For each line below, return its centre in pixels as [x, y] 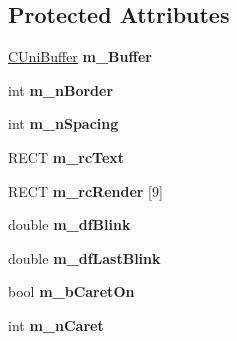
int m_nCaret [56, 324]
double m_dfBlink [69, 224]
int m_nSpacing [63, 123]
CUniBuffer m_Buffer [80, 56]
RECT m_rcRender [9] [85, 190]
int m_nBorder [61, 89]
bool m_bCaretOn [71, 291]
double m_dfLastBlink [84, 257]
